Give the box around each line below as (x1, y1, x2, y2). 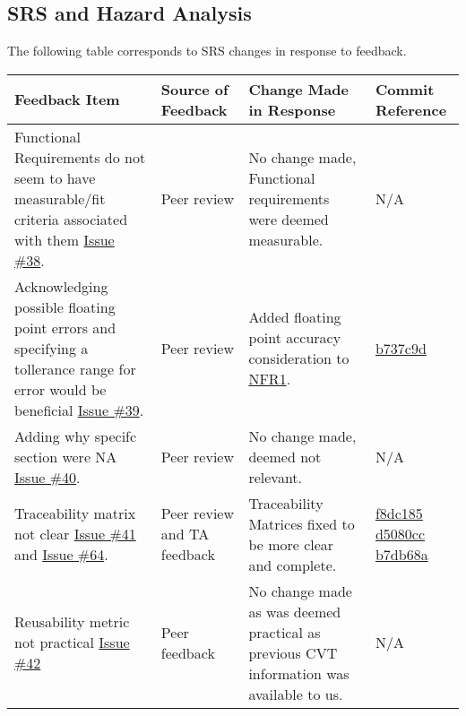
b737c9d (375, 337, 427, 358)
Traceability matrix (14, 503, 136, 524)
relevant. (248, 466, 303, 487)
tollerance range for (14, 358, 136, 379)
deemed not (248, 445, 322, 467)
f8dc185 (375, 503, 423, 524)
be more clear (248, 533, 334, 555)
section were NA (14, 445, 117, 467)
